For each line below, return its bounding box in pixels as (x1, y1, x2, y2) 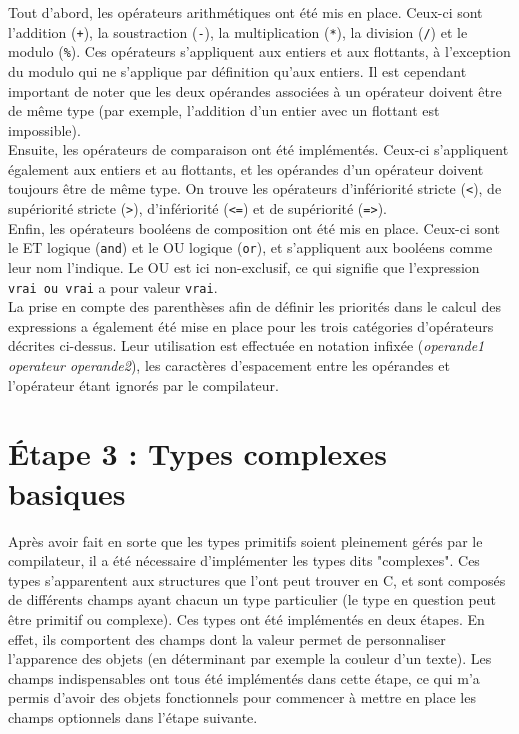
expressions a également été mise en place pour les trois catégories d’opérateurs (8, 315, 494, 336)
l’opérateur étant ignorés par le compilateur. (8, 374, 279, 395)
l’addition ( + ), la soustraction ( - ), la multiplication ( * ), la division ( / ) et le (8, 21, 468, 42)
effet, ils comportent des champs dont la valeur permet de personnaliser (8, 628, 446, 649)
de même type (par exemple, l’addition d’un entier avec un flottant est (8, 100, 440, 121)
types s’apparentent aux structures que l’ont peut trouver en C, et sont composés (8, 569, 506, 590)
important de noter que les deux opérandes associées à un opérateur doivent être (8, 80, 502, 101)
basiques (8, 472, 126, 513)
